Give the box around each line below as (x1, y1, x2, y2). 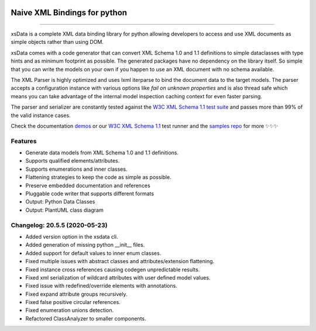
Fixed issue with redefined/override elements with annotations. (25, 282, 178, 289)
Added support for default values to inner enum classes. (25, 249, 162, 257)
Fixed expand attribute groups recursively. (25, 290, 128, 298)
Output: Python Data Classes (25, 198, 95, 205)
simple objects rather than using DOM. (11, 39, 104, 46)
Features (11, 137, 37, 145)
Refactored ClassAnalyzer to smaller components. (25, 315, 146, 322)
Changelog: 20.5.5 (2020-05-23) (11, 221, 108, 229)
